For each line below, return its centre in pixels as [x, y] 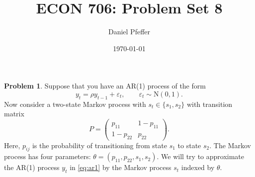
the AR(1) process [32, 167]
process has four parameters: [47, 156]
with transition [210, 104]
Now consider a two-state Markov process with [75, 104]
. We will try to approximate [201, 156]
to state [189, 145]
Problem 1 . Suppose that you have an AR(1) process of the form [105, 86]
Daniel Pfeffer [129, 32]
